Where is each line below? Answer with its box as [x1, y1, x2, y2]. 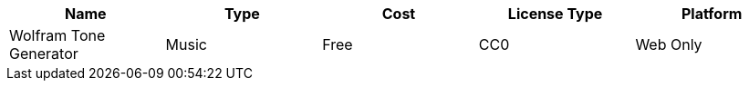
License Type [507, 5, 603, 23]
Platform [681, 5, 743, 23]
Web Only [635, 35, 702, 54]
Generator [9, 44, 78, 63]
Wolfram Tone [9, 26, 106, 44]
